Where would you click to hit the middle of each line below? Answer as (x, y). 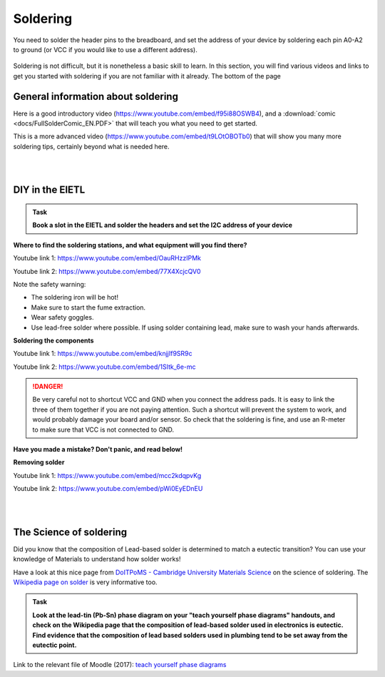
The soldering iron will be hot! (75, 297)
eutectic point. (55, 645)
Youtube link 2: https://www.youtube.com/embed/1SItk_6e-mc (104, 367)
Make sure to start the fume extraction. (88, 307)
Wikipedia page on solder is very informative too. (85, 582)
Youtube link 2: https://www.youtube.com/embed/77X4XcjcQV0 (107, 271)
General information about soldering (96, 96)
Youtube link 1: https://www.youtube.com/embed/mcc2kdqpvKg (107, 475)
